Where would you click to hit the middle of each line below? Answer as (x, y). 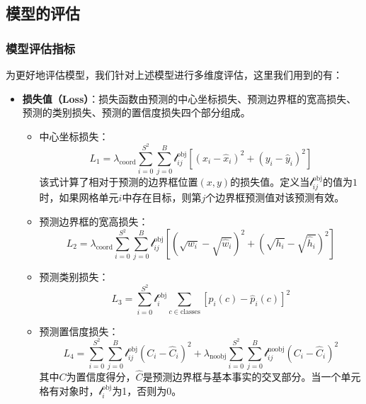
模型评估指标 (41, 48)
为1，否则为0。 (147, 390)
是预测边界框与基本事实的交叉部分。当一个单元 (252, 377)
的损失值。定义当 (270, 182)
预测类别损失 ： (74, 277)
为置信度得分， (101, 377)
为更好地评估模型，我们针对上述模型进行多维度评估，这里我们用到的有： (174, 74)
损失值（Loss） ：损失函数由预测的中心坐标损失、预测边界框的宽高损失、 (189, 98)
